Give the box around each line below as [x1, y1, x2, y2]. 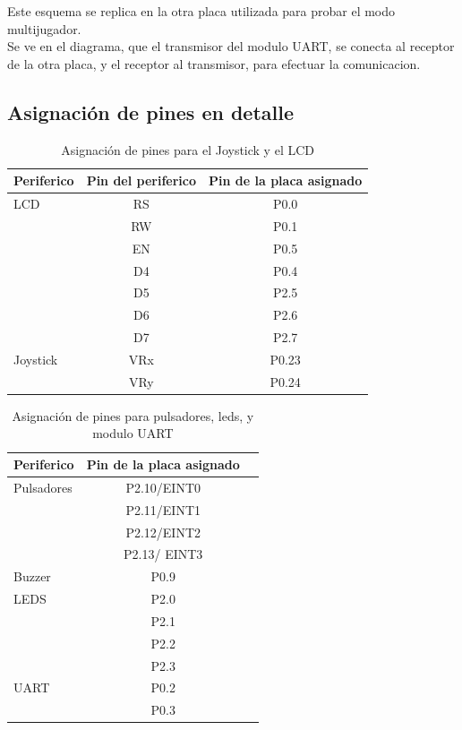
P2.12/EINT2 [125, 522, 201, 541]
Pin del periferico [86, 171, 197, 190]
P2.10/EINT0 [125, 477, 201, 496]
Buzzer [13, 567, 51, 586]
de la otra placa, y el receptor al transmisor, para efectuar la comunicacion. [7, 54, 421, 73]
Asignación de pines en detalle [7, 98, 294, 125]
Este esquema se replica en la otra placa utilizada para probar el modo [7, 2, 396, 20]
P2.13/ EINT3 [124, 545, 203, 563]
